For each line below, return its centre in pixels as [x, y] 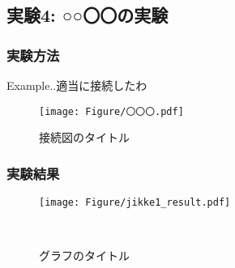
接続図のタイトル [84, 137]
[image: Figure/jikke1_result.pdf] [135, 203]
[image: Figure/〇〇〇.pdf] [111, 111]
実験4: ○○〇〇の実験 [88, 15]
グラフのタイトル [84, 255]
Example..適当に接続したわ [77, 85]
